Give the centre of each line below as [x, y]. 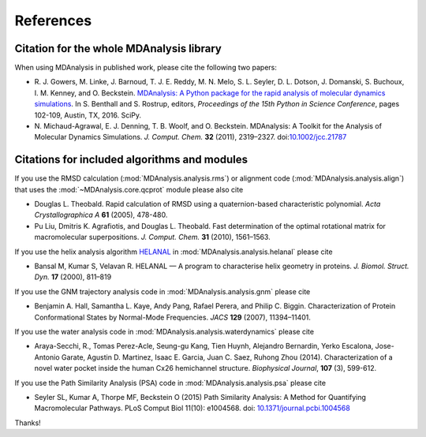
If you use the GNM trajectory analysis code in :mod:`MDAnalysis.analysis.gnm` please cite [163, 291]
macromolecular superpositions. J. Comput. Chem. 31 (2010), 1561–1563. [153, 237]
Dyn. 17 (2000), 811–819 [73, 277]
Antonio [47, 357]
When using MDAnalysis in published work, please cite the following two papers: [146, 68]
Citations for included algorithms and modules [131, 160]
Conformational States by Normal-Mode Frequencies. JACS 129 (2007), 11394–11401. [173, 317]
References [53, 21]
